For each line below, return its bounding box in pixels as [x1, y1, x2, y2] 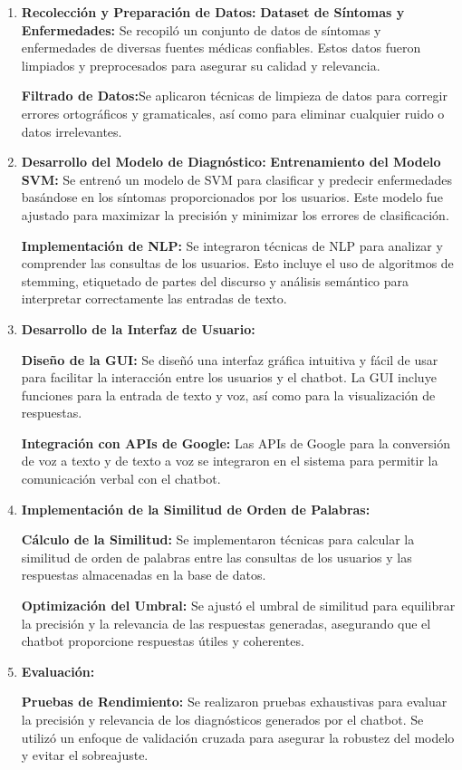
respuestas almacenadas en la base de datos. [21, 565, 266, 584]
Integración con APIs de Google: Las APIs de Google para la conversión [21, 433, 450, 452]
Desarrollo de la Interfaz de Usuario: [21, 319, 255, 338]
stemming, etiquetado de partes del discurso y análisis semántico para [21, 271, 409, 290]
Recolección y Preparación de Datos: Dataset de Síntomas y [21, 3, 405, 21]
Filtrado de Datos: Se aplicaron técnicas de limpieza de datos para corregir [21, 86, 448, 105]
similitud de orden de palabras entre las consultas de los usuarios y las [21, 547, 412, 566]
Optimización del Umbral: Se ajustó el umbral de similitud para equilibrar [21, 596, 456, 615]
